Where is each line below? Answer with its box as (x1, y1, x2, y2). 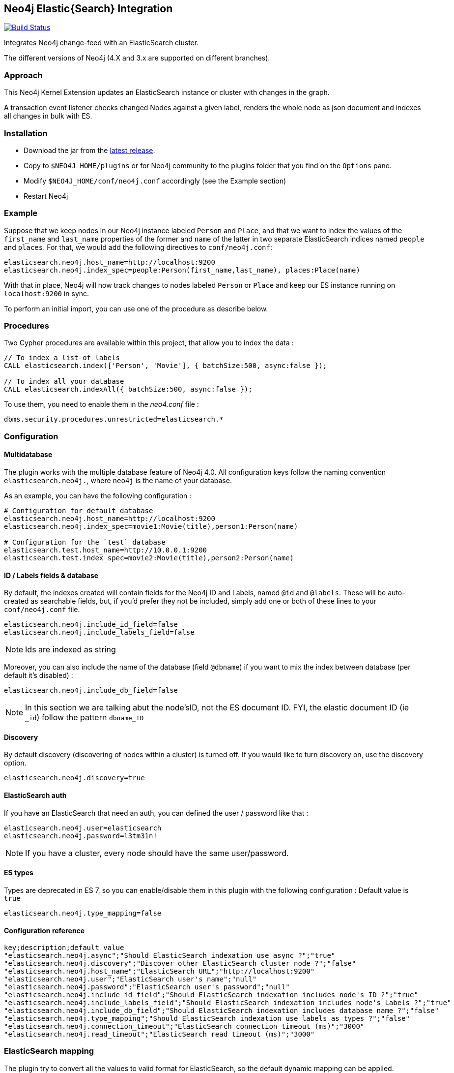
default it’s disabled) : (4, 671, 73, 680)
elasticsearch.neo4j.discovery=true (4, 774, 145, 782)
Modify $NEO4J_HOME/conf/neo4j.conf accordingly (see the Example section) (24, 176, 286, 185)
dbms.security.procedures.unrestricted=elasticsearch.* (4, 415, 224, 424)
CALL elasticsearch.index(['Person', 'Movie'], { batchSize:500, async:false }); (4, 362, 327, 370)
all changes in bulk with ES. (4, 112, 92, 121)
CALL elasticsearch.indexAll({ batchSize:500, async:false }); (4, 385, 253, 394)
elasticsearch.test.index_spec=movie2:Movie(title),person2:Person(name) (4, 554, 294, 562)
